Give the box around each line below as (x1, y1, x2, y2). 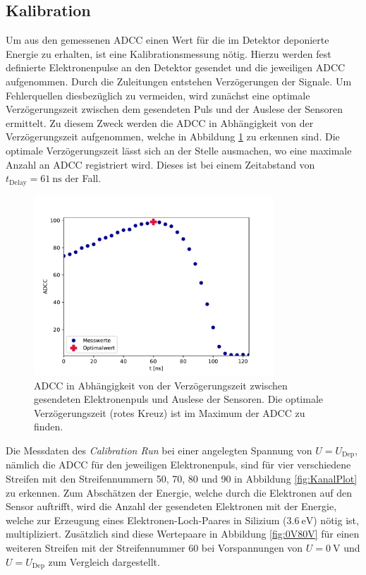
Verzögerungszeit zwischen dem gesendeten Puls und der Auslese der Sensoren (6, 102, 343, 116)
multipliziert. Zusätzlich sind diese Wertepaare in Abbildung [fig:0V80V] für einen (6, 526, 360, 541)
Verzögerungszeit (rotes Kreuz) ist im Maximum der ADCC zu (34, 405, 305, 420)
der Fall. (65, 171, 102, 186)
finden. (34, 419, 63, 434)
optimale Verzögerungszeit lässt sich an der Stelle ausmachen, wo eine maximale (6, 143, 352, 157)
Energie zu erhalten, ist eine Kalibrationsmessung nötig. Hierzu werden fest (6, 46, 331, 61)
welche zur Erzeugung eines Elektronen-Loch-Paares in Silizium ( (6, 512, 287, 527)
